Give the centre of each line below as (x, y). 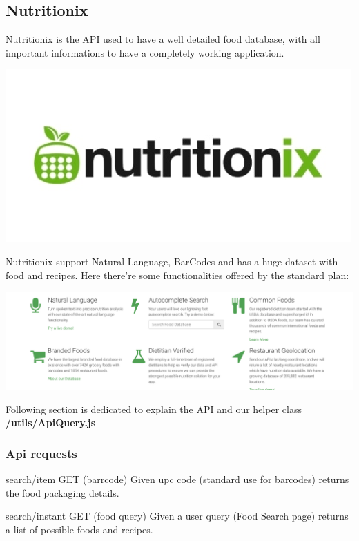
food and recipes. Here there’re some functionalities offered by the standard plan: (177, 275)
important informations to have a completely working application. (145, 52)
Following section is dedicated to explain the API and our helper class (154, 409)
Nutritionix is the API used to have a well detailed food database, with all (163, 39)
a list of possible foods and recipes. (79, 529)
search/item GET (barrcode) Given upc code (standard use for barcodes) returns (177, 478)
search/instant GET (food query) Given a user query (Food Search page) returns (177, 516)
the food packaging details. (62, 492)
